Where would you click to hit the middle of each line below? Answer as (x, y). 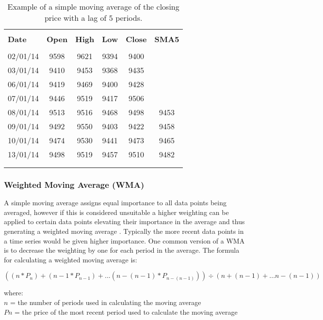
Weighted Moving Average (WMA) (74, 184)
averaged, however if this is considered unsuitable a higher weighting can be (116, 212)
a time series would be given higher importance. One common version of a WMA (124, 240)
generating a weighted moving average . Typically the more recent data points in (124, 231)
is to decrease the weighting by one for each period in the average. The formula (122, 250)
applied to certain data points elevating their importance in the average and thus (124, 221)
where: (14, 293)
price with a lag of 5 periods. (93, 18)
